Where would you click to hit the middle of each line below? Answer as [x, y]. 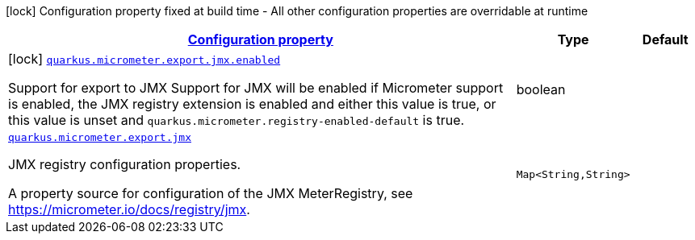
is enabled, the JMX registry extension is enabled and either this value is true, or [252, 104]
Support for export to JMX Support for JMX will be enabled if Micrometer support [256, 88]
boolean [541, 89]
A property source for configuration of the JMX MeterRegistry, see [211, 193]
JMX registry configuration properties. [125, 164]
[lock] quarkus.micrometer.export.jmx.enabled [144, 59]
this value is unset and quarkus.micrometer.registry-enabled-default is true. [237, 120]
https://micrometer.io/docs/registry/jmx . [129, 209]
